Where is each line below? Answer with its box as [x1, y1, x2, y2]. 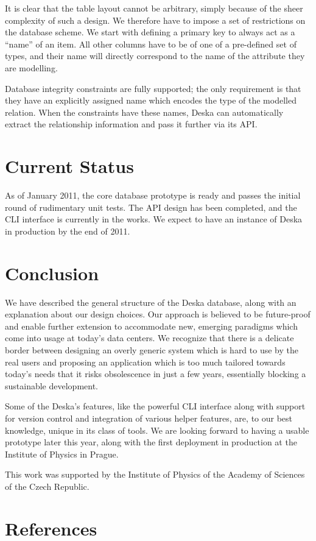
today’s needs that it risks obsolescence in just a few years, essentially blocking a [5, 367, 306, 380]
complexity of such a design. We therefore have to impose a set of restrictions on [5, 13, 306, 26]
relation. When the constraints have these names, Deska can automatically [5, 105, 284, 118]
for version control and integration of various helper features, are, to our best [5, 411, 293, 424]
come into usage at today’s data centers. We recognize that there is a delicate [5, 331, 294, 344]
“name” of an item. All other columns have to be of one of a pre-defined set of [5, 37, 297, 50]
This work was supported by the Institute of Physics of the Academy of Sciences [5, 468, 305, 481]
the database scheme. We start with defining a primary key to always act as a [5, 26, 295, 38]
